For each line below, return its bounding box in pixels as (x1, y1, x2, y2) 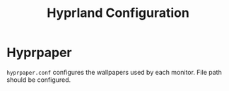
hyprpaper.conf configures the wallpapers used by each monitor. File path (6, 68, 222, 76)
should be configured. (6, 75, 71, 84)
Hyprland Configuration (46, 5, 190, 21)
